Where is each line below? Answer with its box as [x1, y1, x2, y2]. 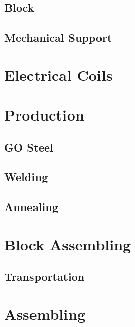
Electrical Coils [4, 64, 113, 85]
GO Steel [4, 139, 53, 155]
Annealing [4, 199, 58, 215]
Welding [4, 169, 48, 185]
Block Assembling [4, 233, 131, 254]
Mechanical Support [4, 29, 112, 45]
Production [4, 104, 84, 125]
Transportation [4, 269, 85, 284]
